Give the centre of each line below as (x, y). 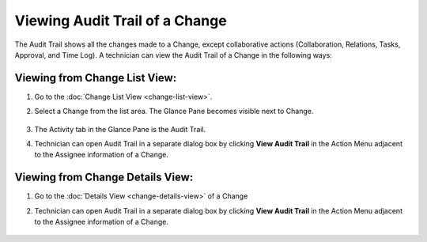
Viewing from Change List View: (96, 78)
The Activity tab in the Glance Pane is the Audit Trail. (120, 129)
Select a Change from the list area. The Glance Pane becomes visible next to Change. (174, 112)
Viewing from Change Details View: (104, 178)
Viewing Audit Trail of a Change (121, 21)
